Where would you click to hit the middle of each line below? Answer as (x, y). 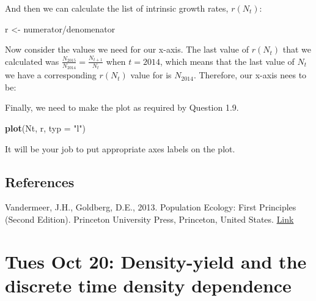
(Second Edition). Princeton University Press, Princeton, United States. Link (149, 219)
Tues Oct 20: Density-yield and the (156, 261)
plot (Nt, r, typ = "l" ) (46, 128)
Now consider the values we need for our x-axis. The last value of (127, 49)
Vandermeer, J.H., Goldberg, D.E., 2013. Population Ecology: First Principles (151, 207)
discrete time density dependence (148, 285)
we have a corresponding (51, 75)
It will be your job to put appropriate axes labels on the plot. (120, 148)
